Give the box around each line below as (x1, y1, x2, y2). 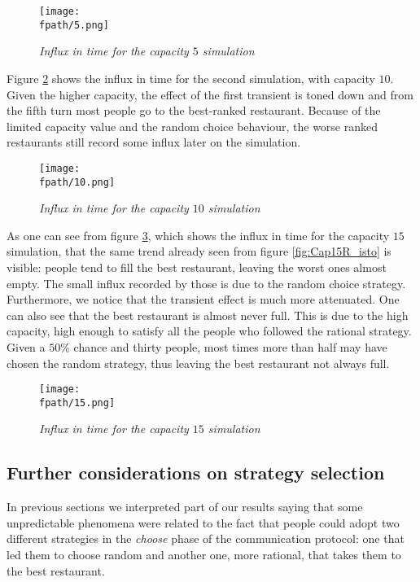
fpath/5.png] (39, 19, 109, 31)
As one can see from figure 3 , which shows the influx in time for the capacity (7, 226, 390, 243)
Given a (7, 338, 46, 355)
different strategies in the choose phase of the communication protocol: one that (7, 530, 405, 547)
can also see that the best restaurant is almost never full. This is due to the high (7, 306, 409, 323)
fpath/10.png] (39, 176, 116, 188)
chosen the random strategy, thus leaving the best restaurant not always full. (7, 354, 390, 371)
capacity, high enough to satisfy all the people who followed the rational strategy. (7, 322, 412, 339)
